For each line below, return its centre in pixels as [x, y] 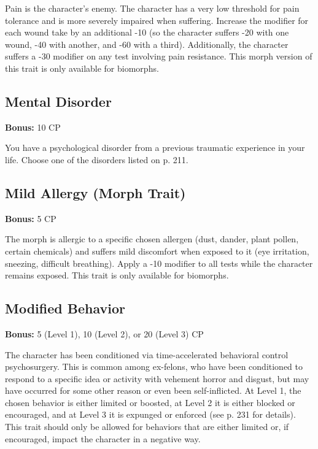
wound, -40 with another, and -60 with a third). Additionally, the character [147, 44]
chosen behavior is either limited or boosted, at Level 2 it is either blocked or [150, 402]
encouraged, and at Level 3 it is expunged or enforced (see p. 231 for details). [150, 414]
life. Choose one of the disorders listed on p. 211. [97, 159]
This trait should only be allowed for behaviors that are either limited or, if [147, 427]
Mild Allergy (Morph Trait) [95, 192]
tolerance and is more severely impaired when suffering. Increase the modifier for [157, 20]
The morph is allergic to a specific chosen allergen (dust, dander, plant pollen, [152, 239]
